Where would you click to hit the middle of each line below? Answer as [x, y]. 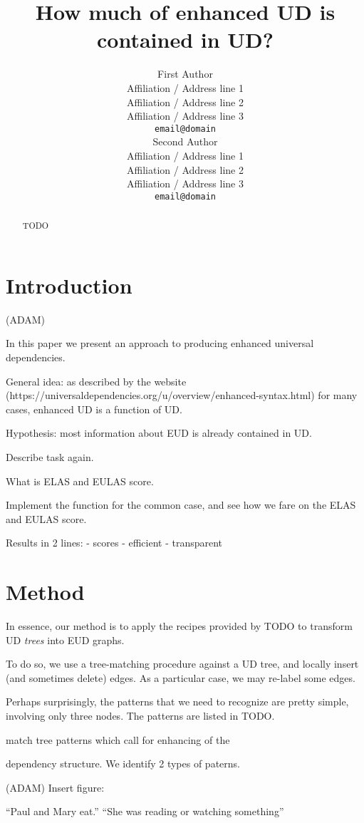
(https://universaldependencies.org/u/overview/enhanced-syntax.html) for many [182, 395]
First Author [185, 74]
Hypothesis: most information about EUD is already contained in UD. [159, 433]
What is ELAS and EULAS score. [80, 481]
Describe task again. [50, 456]
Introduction [69, 285]
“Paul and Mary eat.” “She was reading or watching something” [145, 811]
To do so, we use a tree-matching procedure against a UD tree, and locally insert [182, 664]
